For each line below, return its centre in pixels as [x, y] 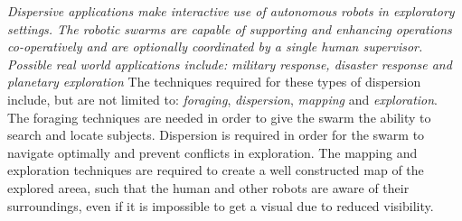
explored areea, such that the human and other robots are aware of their [208, 187]
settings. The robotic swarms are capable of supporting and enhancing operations [230, 28]
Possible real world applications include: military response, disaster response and [230, 64]
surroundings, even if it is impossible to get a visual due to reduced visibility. [221, 205]
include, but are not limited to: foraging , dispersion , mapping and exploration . [223, 99]
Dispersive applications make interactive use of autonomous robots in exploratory [231, 11]
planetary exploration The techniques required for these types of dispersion [214, 82]
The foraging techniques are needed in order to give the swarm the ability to [219, 117]
